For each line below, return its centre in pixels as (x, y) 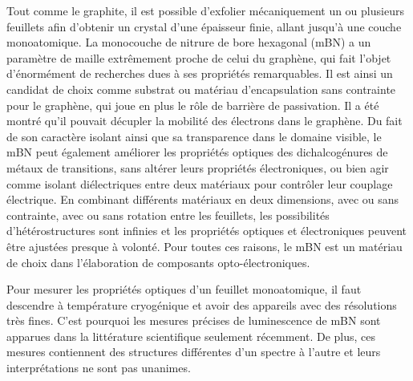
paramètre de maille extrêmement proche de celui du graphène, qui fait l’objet (199, 57)
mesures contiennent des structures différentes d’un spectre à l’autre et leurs (194, 352)
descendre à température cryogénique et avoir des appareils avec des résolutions (202, 304)
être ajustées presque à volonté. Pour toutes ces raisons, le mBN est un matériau (204, 246)
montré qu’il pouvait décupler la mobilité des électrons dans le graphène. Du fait (204, 121)
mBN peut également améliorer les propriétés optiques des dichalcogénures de (197, 152)
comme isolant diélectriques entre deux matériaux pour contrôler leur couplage (200, 183)
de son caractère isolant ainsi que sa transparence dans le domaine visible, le (194, 136)
